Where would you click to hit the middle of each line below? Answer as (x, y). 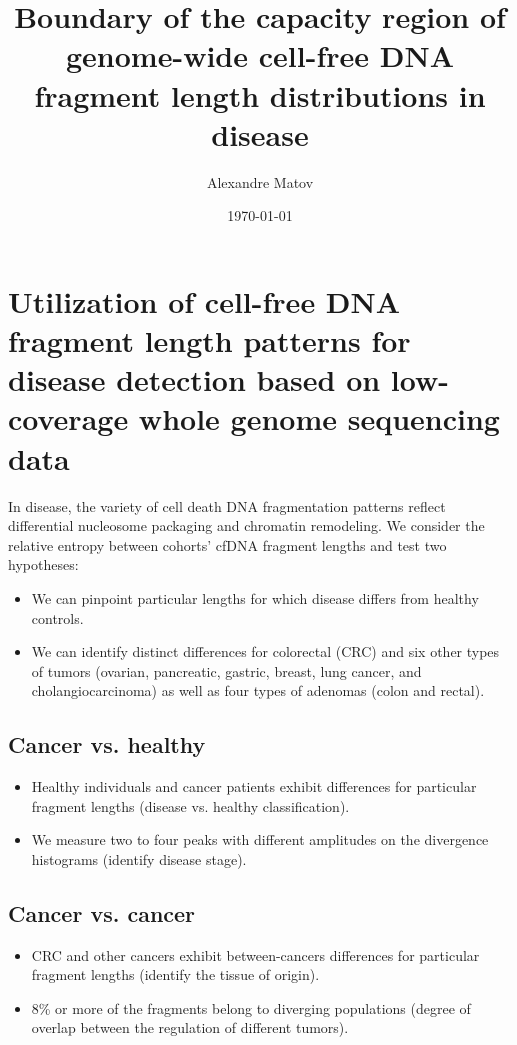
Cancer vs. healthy (107, 744)
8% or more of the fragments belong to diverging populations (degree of (251, 1007)
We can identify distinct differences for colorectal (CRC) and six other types (265, 651)
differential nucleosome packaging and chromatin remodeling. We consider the (246, 525)
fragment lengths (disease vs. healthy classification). (190, 805)
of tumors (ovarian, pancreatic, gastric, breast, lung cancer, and (226, 670)
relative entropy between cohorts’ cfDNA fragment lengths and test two (227, 544)
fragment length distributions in (260, 94)
